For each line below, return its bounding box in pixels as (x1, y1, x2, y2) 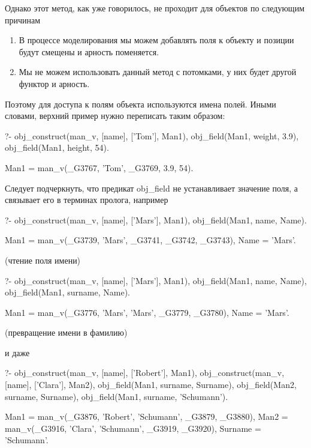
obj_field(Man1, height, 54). (5, 141, 109, 154)
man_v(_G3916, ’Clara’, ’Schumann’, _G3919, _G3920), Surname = (5, 422, 261, 434)
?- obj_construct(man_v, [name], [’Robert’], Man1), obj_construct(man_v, (5, 366, 285, 379)
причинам (5, 13, 41, 26)
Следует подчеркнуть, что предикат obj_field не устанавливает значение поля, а (5, 181, 298, 194)
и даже (5, 346, 30, 359)
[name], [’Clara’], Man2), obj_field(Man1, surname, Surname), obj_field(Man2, (5, 378, 297, 391)
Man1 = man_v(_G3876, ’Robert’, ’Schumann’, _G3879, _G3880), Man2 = (5, 410, 288, 423)
